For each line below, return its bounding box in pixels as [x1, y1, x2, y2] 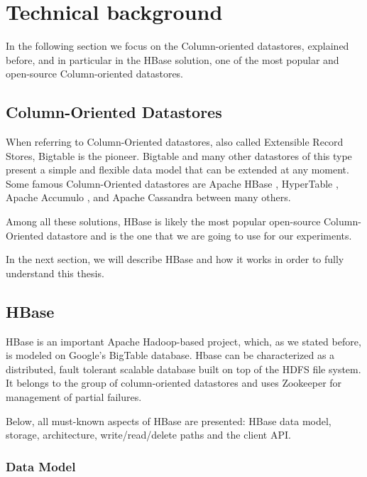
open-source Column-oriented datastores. [6, 66, 184, 81]
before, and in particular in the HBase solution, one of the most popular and [6, 52, 339, 67]
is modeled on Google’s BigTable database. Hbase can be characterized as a [6, 348, 335, 363]
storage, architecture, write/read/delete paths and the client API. [6, 427, 291, 442]
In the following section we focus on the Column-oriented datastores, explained [6, 38, 349, 53]
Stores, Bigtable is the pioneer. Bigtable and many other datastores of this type [6, 148, 352, 163]
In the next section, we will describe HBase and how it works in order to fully [6, 252, 344, 267]
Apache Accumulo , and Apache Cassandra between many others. [6, 190, 291, 205]
